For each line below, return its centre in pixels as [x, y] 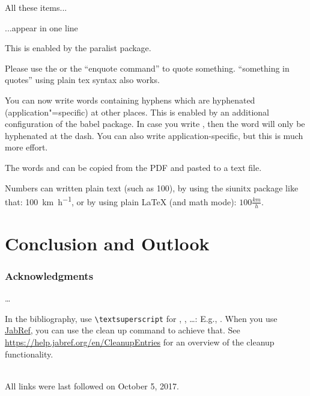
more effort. [26, 147]
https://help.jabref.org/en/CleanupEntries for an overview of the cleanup [140, 342]
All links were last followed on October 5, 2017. [92, 385]
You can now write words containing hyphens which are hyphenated [130, 100]
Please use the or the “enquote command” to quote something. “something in [147, 68]
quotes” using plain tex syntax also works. [82, 80]
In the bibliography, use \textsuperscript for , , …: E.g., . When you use [141, 318]
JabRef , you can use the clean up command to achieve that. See [123, 330]
